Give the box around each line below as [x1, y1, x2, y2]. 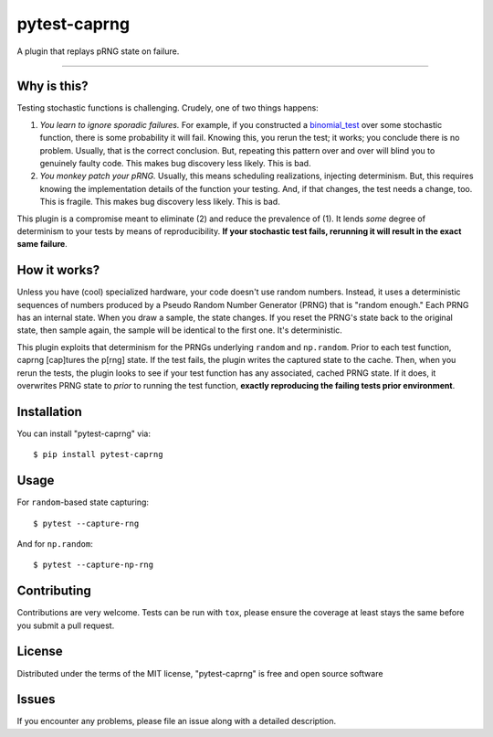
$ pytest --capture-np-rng [33, 560, 154, 571]
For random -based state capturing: [16, 497, 150, 507]
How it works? [16, 262, 100, 278]
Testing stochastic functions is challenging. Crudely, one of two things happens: [16, 102, 319, 113]
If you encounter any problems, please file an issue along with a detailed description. [16, 716, 337, 727]
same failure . [16, 239, 68, 250]
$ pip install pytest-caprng [33, 449, 163, 460]
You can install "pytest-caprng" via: [16, 428, 151, 439]
